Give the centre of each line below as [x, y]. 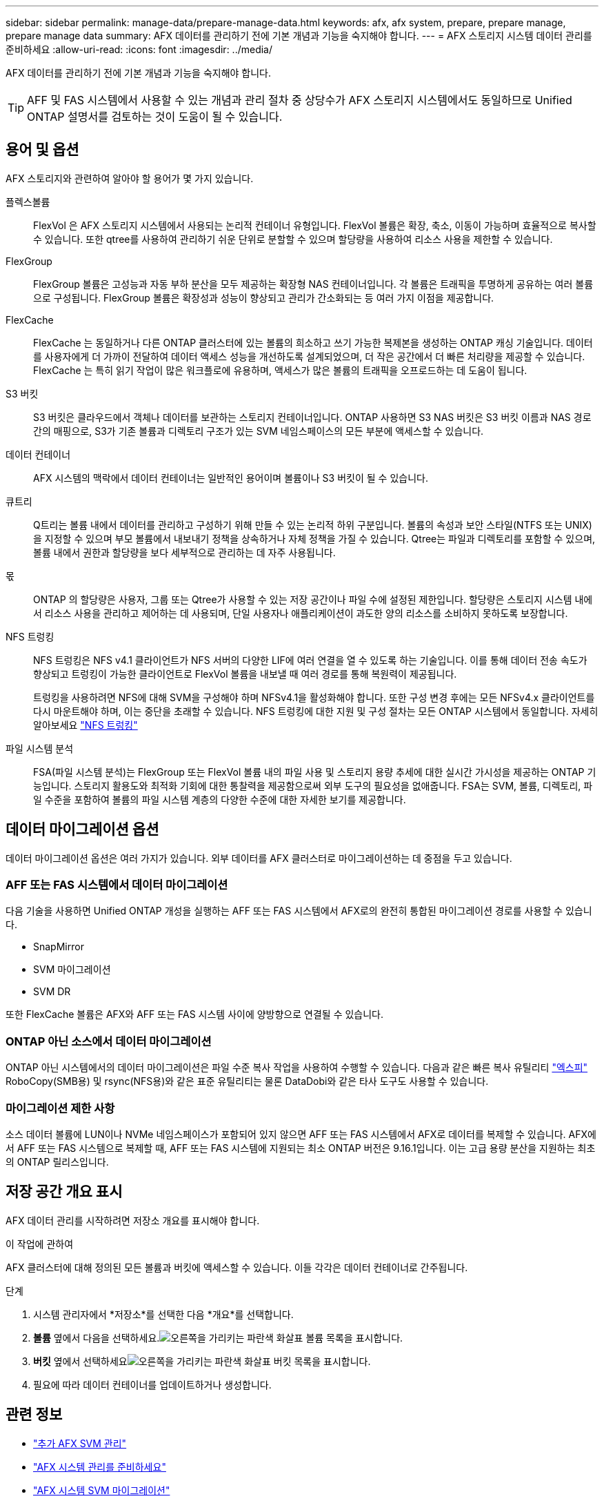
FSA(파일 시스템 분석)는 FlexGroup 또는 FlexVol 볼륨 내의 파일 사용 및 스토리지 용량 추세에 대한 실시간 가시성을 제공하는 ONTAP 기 [315, 772]
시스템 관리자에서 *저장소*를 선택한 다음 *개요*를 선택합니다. [163, 1314]
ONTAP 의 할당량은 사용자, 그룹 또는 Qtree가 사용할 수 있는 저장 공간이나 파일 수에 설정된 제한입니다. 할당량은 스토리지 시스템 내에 [313, 599]
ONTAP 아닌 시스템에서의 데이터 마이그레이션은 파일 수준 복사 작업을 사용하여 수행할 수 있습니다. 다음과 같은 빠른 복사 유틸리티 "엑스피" [297, 1068]
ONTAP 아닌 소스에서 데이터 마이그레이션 [109, 1041]
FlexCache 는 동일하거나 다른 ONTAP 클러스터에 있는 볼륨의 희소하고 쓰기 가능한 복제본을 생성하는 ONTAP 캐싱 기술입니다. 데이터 [313, 342]
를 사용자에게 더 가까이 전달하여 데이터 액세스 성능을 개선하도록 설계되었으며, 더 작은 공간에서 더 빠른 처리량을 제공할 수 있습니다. [309, 356]
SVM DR [52, 992]
